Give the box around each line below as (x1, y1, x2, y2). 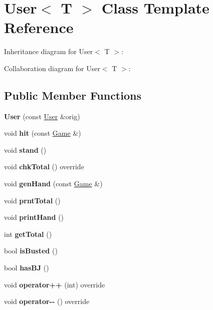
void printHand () (4, 212, 64, 222)
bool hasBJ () (4, 262, 49, 273)
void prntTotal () (4, 195, 61, 205)
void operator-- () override (4, 296, 90, 306)
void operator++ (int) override (4, 279, 105, 289)
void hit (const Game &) (4, 128, 81, 138)
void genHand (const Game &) (4, 178, 103, 189)
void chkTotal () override (4, 161, 84, 172)
